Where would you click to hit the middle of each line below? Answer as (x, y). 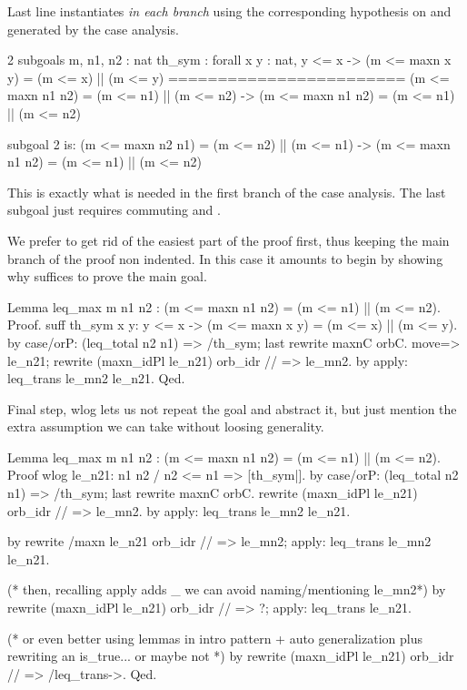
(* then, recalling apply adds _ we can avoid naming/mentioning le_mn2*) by (227, 589)
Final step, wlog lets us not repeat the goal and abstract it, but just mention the (232, 408)
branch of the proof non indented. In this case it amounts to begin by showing (225, 258)
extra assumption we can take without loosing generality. (166, 426)
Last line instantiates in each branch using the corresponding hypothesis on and (229, 11)
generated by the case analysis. (93, 29)
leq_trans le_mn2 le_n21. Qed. (96, 378)
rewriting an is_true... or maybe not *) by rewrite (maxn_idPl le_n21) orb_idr (231, 656)
